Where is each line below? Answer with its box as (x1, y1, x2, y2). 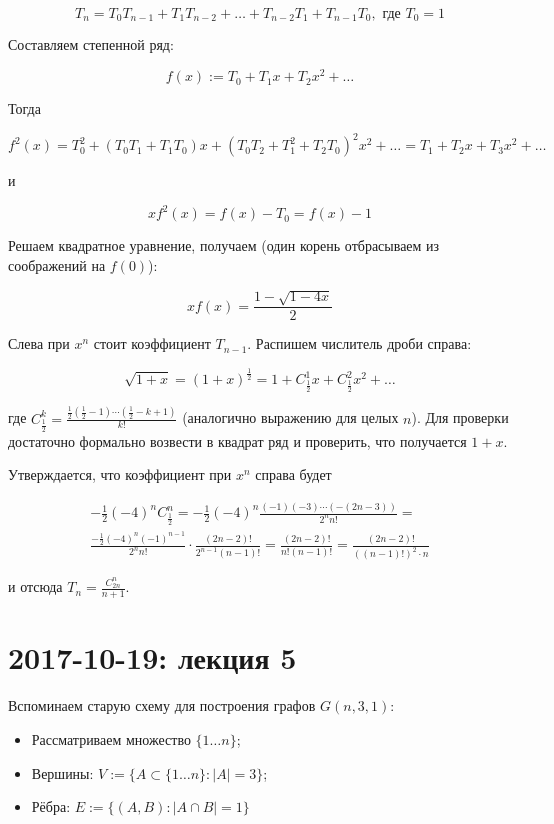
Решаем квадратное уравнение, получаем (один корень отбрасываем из (8, 235, 440, 256)
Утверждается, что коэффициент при (8, 464, 232, 485)
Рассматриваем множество (31, 728, 191, 749)
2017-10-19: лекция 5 (8, 637, 297, 678)
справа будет (255, 464, 332, 485)
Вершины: (31, 762, 94, 783)
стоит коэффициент (93, 333, 211, 354)
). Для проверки (411, 407, 509, 428)
